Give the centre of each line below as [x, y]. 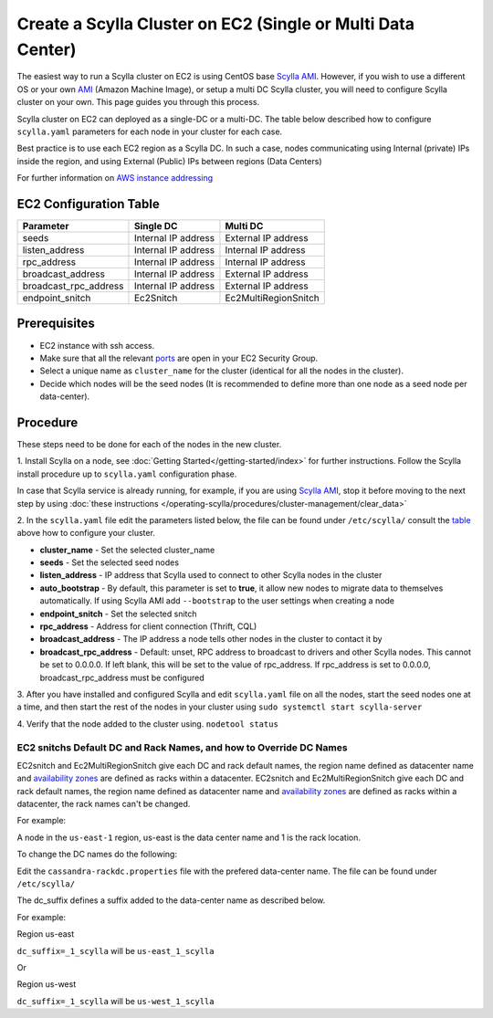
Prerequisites [56, 324]
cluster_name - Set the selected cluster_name [127, 550]
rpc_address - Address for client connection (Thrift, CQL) [148, 626]
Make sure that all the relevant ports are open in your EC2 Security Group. [179, 358]
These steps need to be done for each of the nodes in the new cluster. [149, 444]
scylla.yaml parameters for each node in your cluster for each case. [150, 131]
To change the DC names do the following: [97, 855]
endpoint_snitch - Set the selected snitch [118, 614]
